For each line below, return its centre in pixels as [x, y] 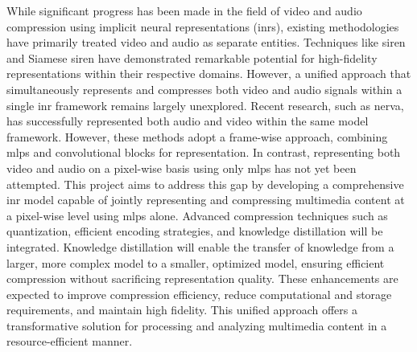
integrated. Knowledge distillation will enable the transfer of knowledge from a [200, 246]
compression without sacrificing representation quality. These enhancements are [202, 278]
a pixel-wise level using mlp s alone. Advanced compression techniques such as [197, 215]
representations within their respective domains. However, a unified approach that [209, 74]
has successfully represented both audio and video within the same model [188, 121]
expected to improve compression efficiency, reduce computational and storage [199, 294]
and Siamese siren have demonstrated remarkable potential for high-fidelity [192, 57]
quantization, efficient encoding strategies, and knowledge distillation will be [195, 231]
